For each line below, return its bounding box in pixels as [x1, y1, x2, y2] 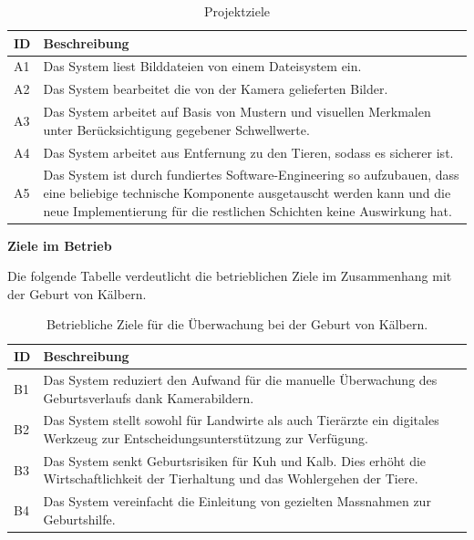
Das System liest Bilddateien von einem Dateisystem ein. [43, 57, 362, 76]
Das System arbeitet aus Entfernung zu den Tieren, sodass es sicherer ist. [43, 142, 454, 161]
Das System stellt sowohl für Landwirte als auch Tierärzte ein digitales [43, 410, 439, 430]
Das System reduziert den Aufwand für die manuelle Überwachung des [43, 369, 438, 389]
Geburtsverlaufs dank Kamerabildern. [43, 388, 254, 407]
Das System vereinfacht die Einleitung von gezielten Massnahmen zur [43, 492, 431, 511]
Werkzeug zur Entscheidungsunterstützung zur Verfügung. [43, 428, 368, 447]
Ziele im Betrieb [7, 235, 112, 254]
